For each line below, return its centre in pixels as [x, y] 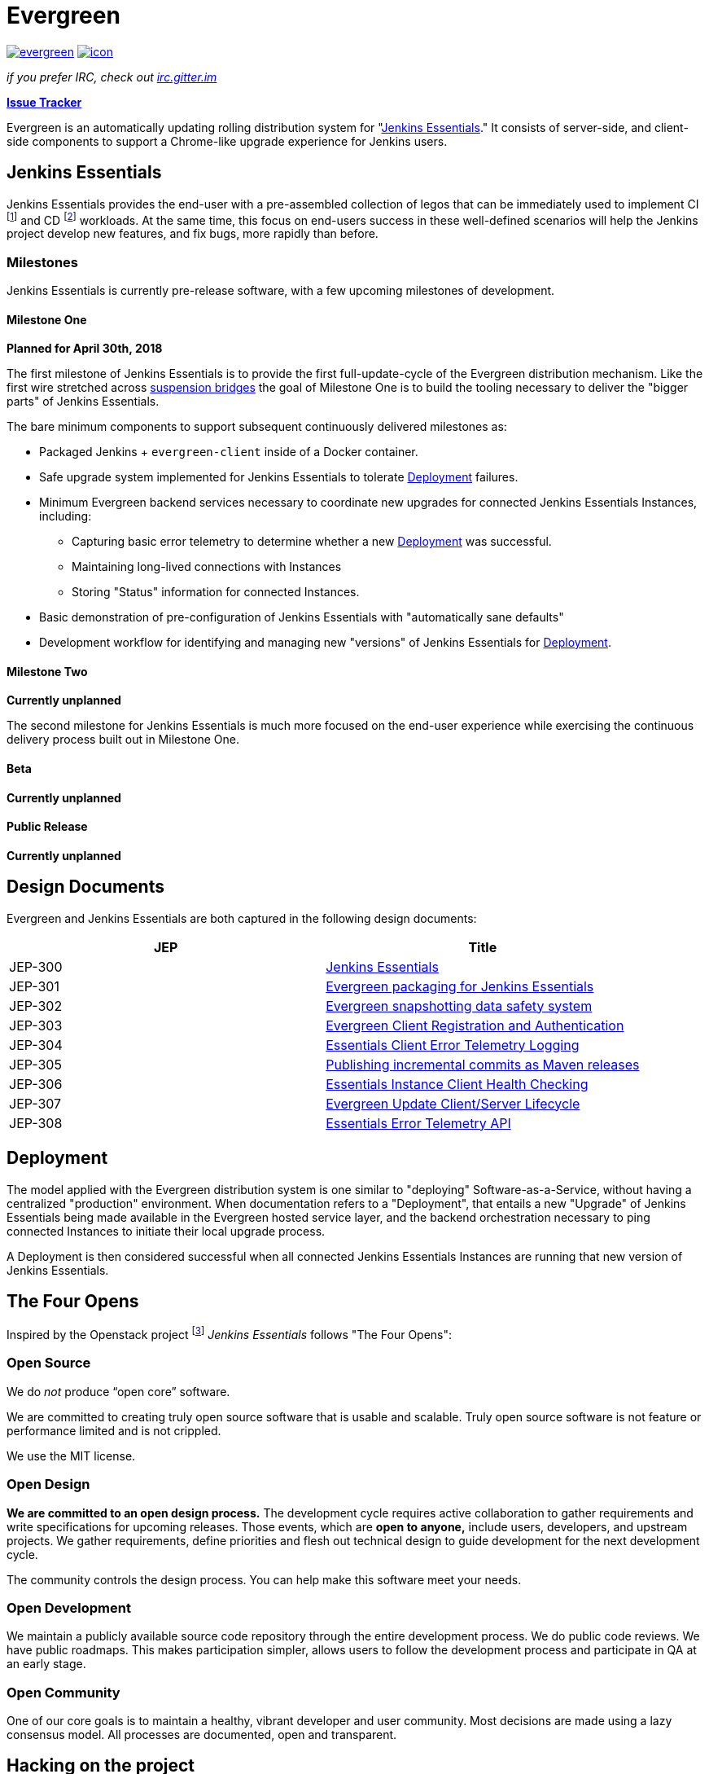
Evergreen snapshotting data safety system [459, 1006]
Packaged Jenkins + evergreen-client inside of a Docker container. [229, 452]
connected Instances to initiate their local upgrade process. [166, 1231]
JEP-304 [36, 1045]
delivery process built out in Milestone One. [123, 740]
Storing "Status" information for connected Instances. [216, 592]
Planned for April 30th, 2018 [85, 349]
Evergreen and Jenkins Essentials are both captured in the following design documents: [242, 918]
